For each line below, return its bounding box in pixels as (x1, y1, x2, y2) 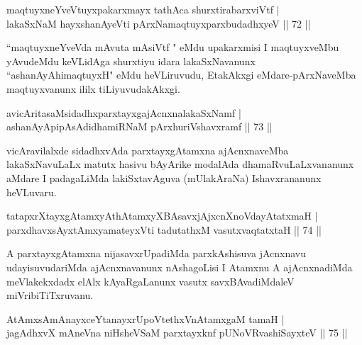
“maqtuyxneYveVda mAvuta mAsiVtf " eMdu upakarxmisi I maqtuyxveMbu (6, 40, 339, 55)
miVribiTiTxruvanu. (6, 288, 94, 302)
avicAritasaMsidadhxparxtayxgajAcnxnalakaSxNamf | (6, 105, 241, 120)
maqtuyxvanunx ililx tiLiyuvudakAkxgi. (6, 81, 180, 96)
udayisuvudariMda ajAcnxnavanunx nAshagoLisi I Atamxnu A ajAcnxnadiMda (6, 259, 353, 274)
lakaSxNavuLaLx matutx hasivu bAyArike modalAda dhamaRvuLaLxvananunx (6, 157, 354, 171)
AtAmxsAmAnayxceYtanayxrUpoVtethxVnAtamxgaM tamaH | (6, 311, 285, 326)
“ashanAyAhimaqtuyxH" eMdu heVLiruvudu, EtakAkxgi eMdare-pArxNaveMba (6, 67, 356, 82)
